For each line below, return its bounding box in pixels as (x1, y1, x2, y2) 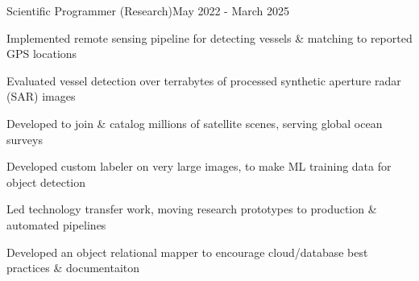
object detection (6, 173, 85, 190)
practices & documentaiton (6, 259, 140, 276)
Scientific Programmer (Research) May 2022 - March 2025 (6, 2, 290, 19)
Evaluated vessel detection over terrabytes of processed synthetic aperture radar (6, 72, 401, 89)
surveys (6, 130, 43, 147)
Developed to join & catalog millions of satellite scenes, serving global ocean (6, 114, 383, 131)
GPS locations (6, 45, 77, 62)
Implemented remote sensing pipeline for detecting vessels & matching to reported (6, 29, 413, 46)
